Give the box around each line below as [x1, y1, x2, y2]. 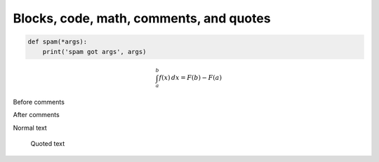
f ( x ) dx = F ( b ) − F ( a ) [159, 74, 222, 82]
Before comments [13, 98, 65, 107]
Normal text [13, 123, 47, 132]
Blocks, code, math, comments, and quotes [13, 11, 271, 26]
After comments [13, 111, 60, 119]
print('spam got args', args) [42, 48, 147, 55]
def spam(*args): [27, 38, 88, 46]
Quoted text [30, 140, 65, 148]
